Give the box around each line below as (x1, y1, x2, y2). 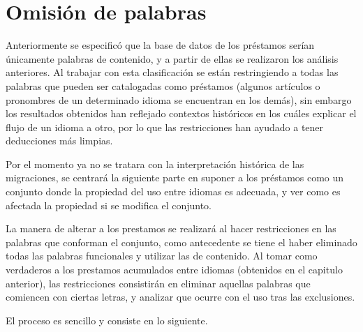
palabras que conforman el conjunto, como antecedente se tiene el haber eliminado (6, 234, 357, 249)
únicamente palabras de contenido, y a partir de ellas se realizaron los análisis (6, 51, 339, 66)
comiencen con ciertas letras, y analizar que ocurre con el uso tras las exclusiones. (6, 289, 355, 304)
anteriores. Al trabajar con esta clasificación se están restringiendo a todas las (6, 65, 339, 80)
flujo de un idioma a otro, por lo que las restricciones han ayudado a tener (6, 119, 324, 134)
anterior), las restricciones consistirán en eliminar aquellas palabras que (6, 276, 311, 290)
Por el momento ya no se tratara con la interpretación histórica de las (6, 156, 304, 171)
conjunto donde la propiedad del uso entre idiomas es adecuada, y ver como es (6, 184, 341, 199)
